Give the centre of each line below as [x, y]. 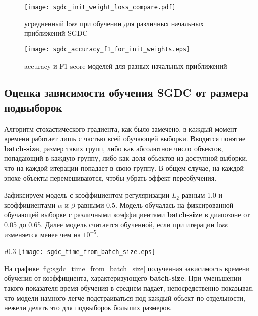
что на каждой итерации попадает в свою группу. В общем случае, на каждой [124, 168]
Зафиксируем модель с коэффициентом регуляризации [87, 195]
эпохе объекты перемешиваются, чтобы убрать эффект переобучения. [110, 178]
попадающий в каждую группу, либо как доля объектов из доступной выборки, [126, 158]
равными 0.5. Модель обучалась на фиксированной [155, 204]
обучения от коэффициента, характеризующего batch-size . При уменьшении [123, 278]
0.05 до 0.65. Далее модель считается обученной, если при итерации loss [116, 225]
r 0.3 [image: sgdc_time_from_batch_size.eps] [80, 251]
